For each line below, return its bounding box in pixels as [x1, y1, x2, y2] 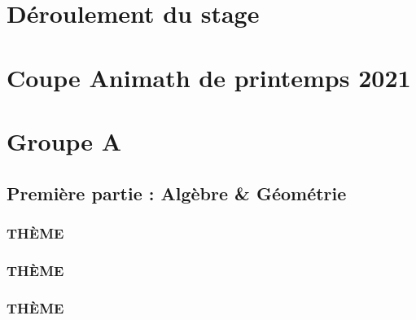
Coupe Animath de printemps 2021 [7, 60, 411, 94]
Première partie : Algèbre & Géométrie [7, 180, 347, 205]
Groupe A [7, 124, 122, 157]
